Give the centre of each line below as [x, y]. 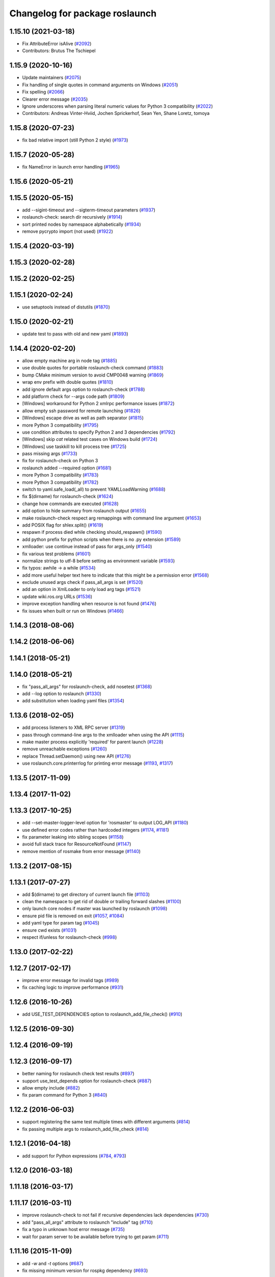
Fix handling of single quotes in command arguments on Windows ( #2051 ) [100, 85]
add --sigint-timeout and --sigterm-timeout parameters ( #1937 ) [89, 210]
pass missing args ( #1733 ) [50, 454]
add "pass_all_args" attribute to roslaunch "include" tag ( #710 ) [87, 1222]
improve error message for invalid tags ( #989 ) [71, 980]
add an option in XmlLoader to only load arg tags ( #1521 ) [81, 589]
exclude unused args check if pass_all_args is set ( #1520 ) [82, 582]
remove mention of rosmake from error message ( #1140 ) [81, 851]
